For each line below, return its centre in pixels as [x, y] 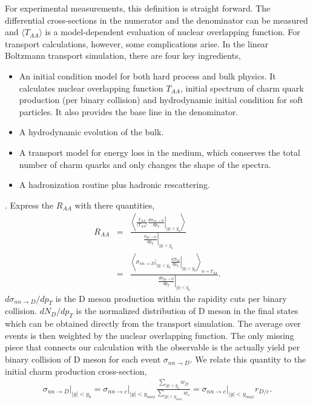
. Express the [29, 205]
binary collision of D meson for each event [83, 359]
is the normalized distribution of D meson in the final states [187, 311]
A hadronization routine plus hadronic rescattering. [114, 185]
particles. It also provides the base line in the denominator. [129, 111]
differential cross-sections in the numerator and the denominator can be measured [156, 20]
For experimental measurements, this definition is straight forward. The [138, 8]
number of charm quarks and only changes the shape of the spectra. [145, 164]
